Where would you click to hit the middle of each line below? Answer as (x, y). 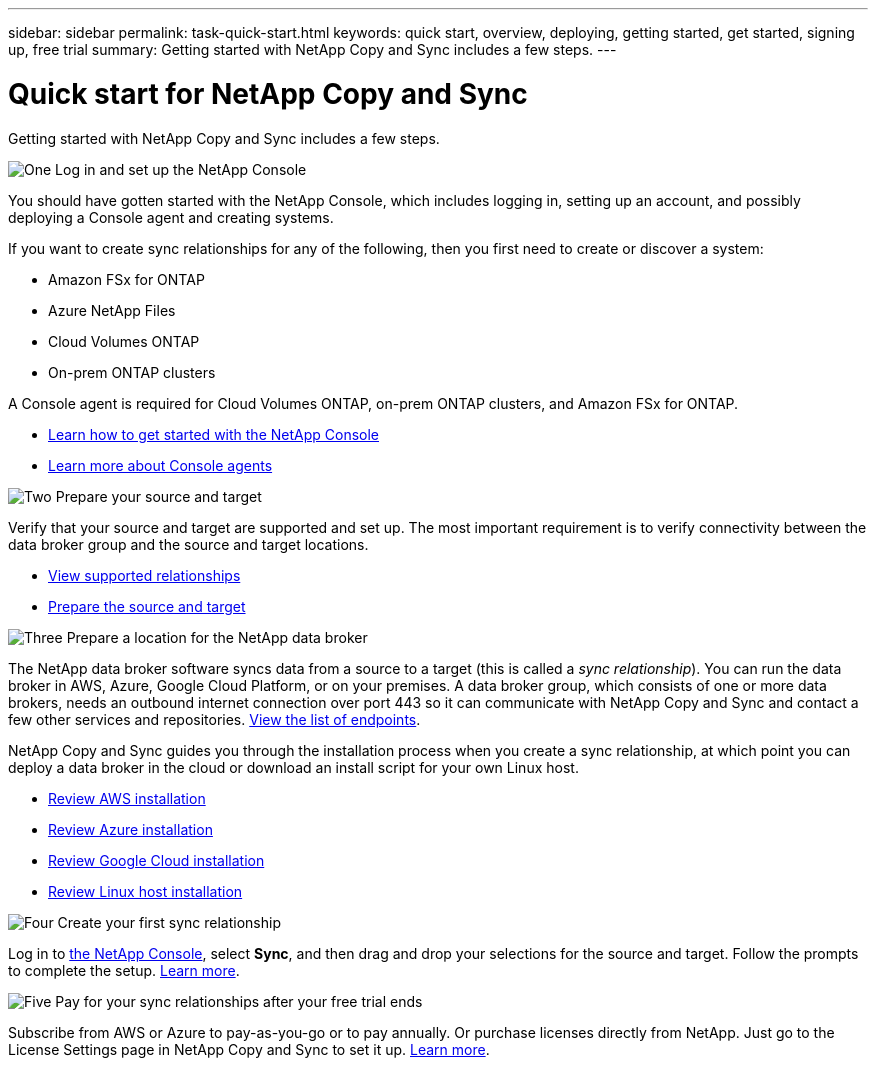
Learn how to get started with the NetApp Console (213, 434)
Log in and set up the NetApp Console (181, 169)
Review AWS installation (127, 798)
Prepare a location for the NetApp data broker (217, 637)
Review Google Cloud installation (156, 860)
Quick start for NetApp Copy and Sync (268, 93)
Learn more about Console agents (160, 465)
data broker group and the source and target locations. (188, 544)
